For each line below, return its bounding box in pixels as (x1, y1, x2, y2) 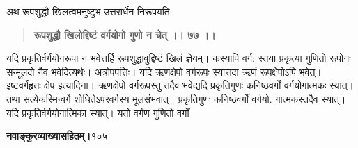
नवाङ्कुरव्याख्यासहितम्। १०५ (6, 129, 108, 143)
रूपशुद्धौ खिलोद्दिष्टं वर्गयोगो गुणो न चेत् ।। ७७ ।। (33, 27, 216, 42)
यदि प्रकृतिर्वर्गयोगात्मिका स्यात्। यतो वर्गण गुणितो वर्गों (6, 105, 189, 120)
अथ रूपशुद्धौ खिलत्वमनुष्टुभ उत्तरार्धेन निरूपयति (6, 4, 170, 18)
